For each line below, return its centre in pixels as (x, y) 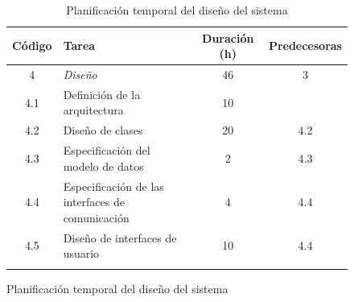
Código (32, 46)
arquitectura (93, 110)
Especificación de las (113, 186)
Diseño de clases (103, 130)
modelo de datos (103, 165)
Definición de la (102, 94)
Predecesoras (305, 46)
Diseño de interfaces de (120, 237)
